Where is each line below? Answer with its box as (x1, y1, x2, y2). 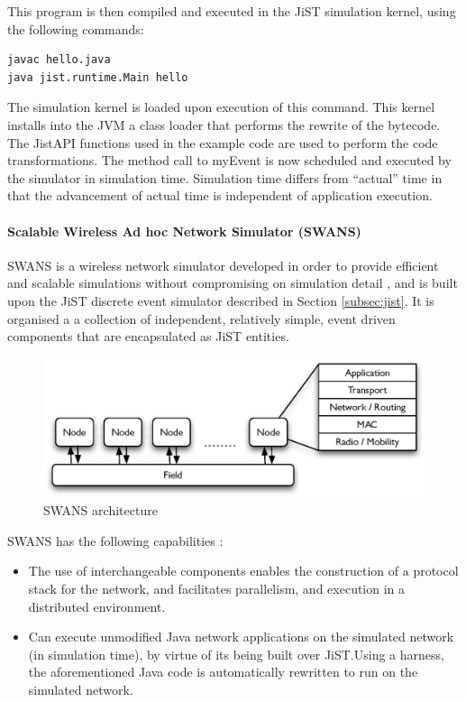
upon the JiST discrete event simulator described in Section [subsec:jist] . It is (7, 291, 434, 309)
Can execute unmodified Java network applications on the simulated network (28, 627, 454, 646)
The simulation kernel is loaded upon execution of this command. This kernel (7, 97, 435, 116)
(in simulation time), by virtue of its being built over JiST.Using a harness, (28, 644, 444, 663)
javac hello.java (7, 53, 111, 67)
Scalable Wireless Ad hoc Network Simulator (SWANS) (7, 221, 361, 240)
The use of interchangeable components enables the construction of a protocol (28, 561, 459, 580)
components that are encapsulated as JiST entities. (7, 327, 289, 346)
